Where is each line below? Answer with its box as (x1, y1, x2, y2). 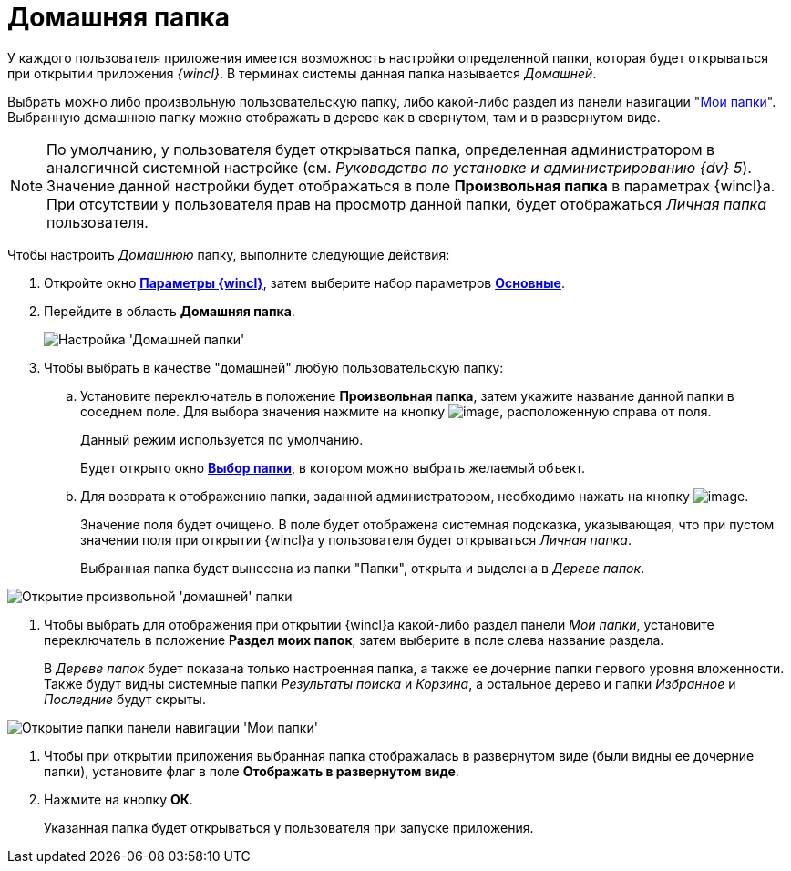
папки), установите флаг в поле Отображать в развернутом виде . (44, 763, 459, 779)
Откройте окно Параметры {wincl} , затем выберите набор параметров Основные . (44, 274, 565, 291)
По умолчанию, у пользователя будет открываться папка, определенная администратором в (46, 139, 715, 159)
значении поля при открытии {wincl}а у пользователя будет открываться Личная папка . (80, 531, 632, 548)
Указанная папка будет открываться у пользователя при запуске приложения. (44, 819, 534, 835)
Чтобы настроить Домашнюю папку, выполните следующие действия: (7, 246, 450, 262)
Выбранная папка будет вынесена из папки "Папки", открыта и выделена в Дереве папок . (80, 559, 645, 576)
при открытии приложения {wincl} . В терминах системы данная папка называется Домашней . (7, 65, 597, 81)
